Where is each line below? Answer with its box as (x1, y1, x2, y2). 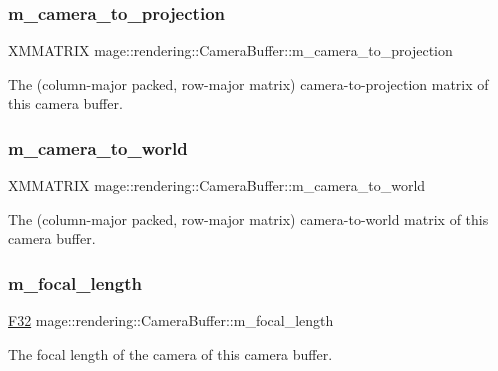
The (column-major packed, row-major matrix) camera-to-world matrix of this (8, 208, 489, 229)
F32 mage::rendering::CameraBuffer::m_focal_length (8, 310, 334, 331)
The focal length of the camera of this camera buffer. (8, 343, 333, 364)
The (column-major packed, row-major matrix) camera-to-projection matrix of (8, 73, 489, 94)
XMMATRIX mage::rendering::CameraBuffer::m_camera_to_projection (8, 40, 453, 61)
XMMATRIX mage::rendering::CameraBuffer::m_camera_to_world (8, 175, 426, 196)
